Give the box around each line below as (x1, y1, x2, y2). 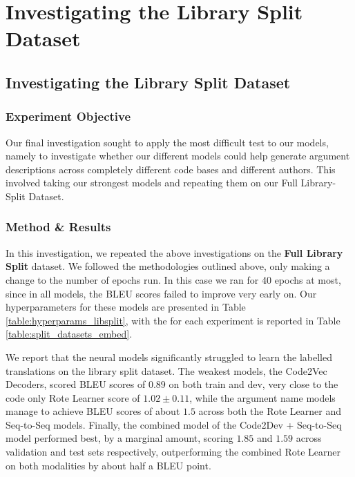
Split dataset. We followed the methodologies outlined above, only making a (6, 259, 330, 273)
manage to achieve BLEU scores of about (6, 404, 180, 418)
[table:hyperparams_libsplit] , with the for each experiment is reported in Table (6, 313, 340, 327)
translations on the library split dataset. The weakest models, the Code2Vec (6, 363, 327, 378)
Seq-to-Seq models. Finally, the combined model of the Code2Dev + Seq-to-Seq (6, 417, 342, 431)
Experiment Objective (6, 108, 131, 125)
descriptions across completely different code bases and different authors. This (6, 162, 336, 176)
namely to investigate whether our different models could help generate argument (6, 148, 350, 163)
